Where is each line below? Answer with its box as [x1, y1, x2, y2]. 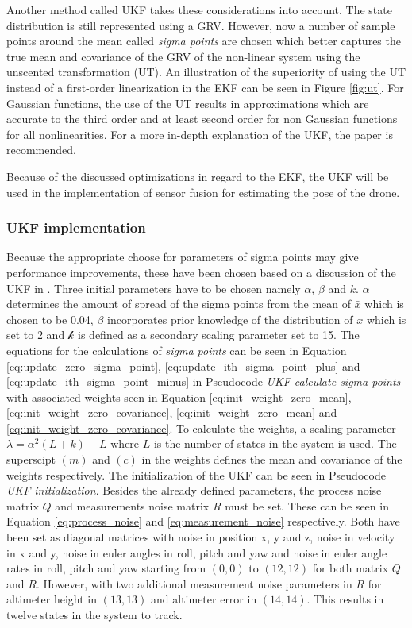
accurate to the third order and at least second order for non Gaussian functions [6, 110, 398, 127]
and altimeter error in [151, 591, 257, 607]
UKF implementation [6, 218, 146, 237]
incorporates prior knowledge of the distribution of [107, 310, 353, 327]
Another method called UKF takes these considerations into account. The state [6, 2, 392, 17]
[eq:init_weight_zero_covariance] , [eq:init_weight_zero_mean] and [6, 404, 337, 421]
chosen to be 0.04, [6, 310, 94, 327]
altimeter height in [6, 591, 97, 607]
